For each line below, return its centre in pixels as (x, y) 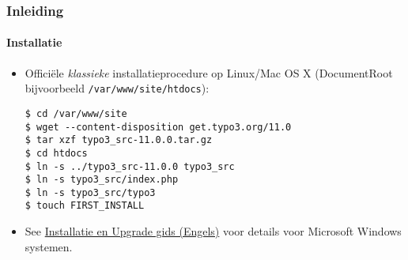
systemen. (49, 246)
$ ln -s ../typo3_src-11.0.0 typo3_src (130, 166)
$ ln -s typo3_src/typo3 (90, 192)
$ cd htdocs (56, 153)
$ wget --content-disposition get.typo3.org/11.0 (158, 127)
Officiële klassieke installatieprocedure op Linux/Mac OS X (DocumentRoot (209, 72)
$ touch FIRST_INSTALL (85, 206)
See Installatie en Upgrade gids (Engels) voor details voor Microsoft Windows (213, 231)
